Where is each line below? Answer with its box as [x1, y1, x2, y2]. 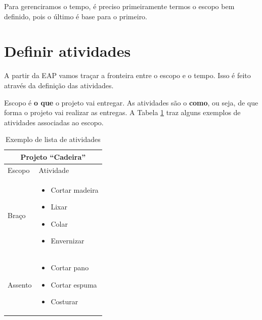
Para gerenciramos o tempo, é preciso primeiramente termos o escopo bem [4, 1, 235, 11]
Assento [8, 279, 32, 290]
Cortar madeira [51, 184, 99, 195]
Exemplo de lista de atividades [5, 134, 101, 145]
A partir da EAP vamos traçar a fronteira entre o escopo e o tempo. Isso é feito [4, 70, 251, 81]
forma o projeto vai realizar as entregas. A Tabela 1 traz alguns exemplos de [4, 107, 241, 118]
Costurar [51, 296, 78, 307]
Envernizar [51, 235, 84, 246]
